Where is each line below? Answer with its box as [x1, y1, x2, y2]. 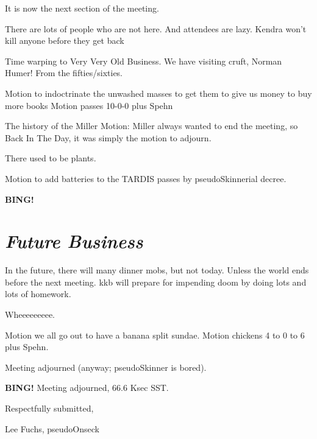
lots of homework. [5, 287, 71, 300]
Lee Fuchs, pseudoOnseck [5, 422, 99, 435]
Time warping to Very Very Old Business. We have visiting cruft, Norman [5, 54, 282, 67]
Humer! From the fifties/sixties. [5, 66, 123, 79]
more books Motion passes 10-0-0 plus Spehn [5, 99, 173, 111]
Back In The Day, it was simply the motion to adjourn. [5, 131, 212, 144]
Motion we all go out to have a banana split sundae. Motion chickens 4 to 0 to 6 [5, 328, 305, 341]
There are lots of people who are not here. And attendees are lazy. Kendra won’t [5, 22, 307, 35]
